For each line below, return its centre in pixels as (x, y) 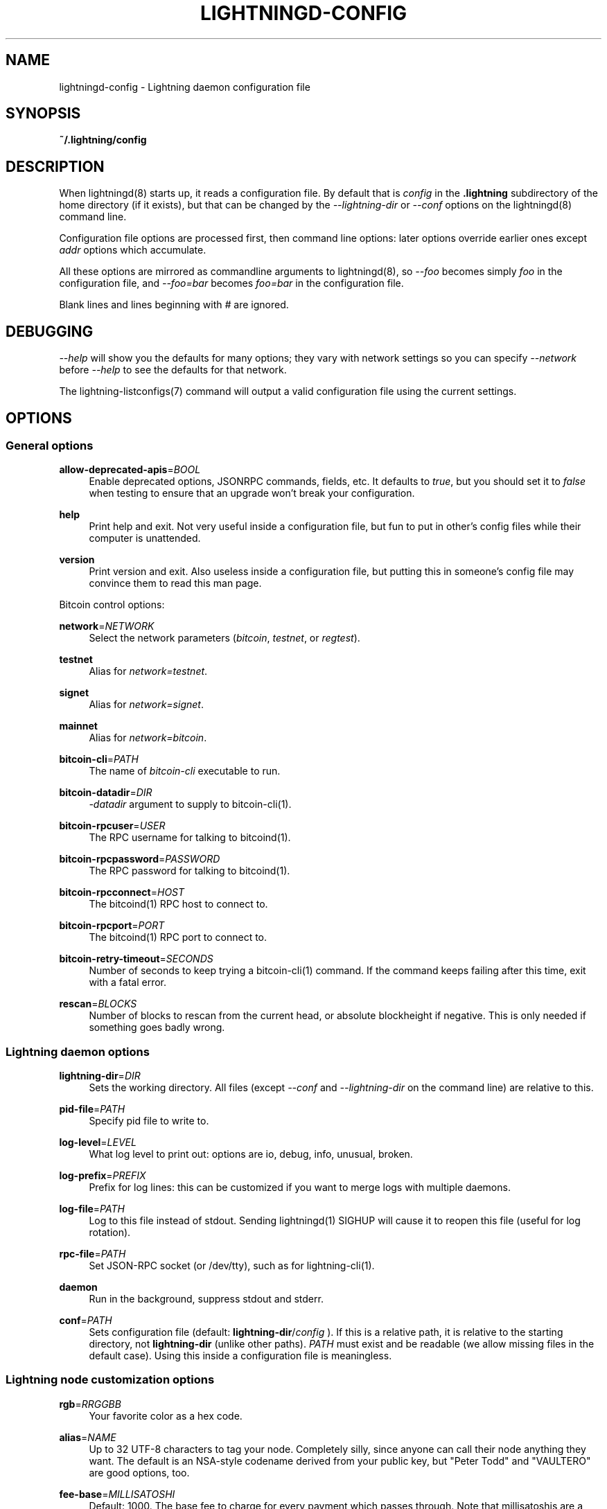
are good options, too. (139, 1472)
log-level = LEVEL (98, 1142)
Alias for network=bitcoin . (148, 738)
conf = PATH (86, 1321)
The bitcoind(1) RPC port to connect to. (178, 937)
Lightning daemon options (78, 1051)
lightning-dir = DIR (100, 1076)
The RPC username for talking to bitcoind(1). (190, 838)
